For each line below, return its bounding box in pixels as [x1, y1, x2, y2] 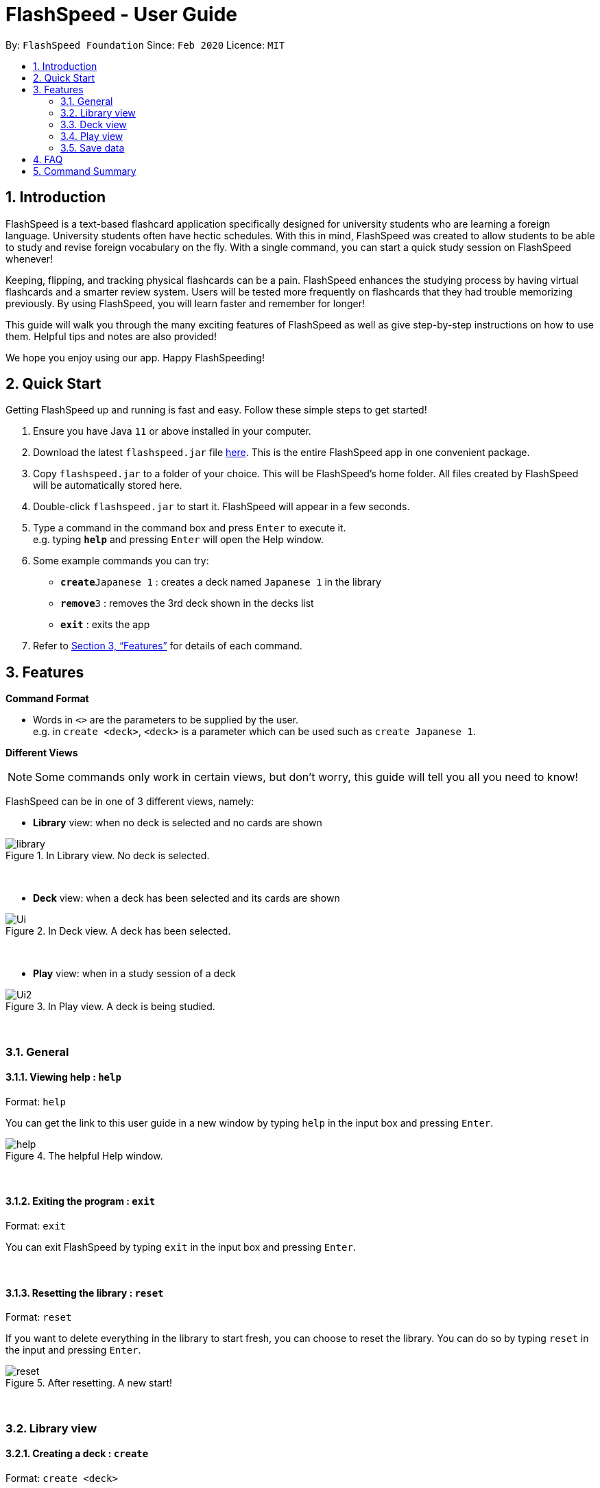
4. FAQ [33, 153, 63, 165]
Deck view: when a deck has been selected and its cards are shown [33, 892, 340, 904]
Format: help [5, 1095, 66, 1107]
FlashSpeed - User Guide [5, 3, 237, 26]
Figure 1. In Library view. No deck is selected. [5, 850, 210, 862]
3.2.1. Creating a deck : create [5, 1448, 149, 1460]
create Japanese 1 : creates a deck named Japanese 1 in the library [60, 576, 381, 588]
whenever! [5, 252, 53, 265]
